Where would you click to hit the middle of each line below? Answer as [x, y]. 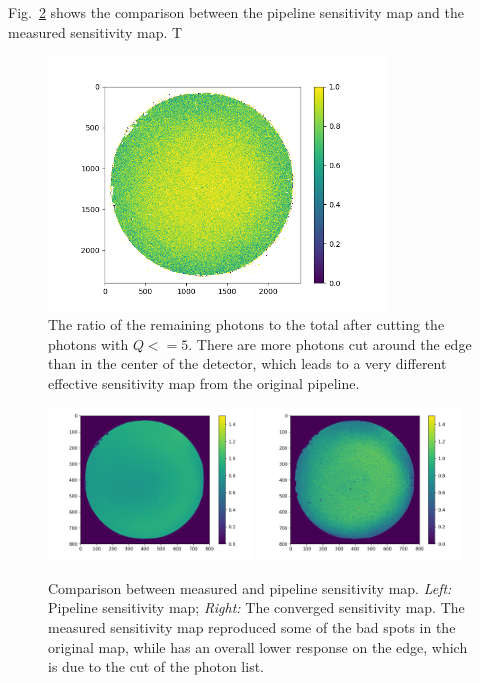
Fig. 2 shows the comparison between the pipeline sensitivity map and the [236, 12]
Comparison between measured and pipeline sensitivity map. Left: [250, 587]
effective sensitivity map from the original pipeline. [204, 382]
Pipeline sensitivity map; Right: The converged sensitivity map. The [256, 607]
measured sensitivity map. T [95, 31]
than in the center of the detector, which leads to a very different [247, 363]
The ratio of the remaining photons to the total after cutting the [246, 324]
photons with [88, 343]
